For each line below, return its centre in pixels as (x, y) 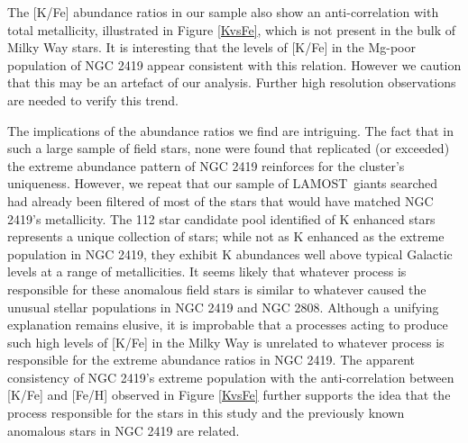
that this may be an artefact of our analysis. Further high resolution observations (232, 82)
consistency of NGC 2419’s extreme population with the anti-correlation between (231, 377)
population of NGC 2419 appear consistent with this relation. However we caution (234, 64)
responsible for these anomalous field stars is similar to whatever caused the (217, 289)
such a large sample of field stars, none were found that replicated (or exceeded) (229, 148)
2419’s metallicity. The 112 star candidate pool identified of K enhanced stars (221, 218)
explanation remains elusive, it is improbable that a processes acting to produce (228, 325)
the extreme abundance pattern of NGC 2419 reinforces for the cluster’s (206, 165)
